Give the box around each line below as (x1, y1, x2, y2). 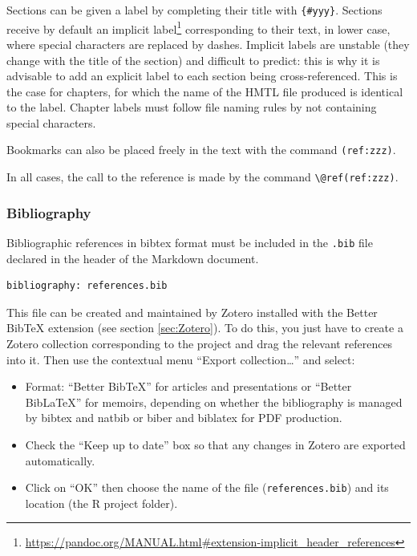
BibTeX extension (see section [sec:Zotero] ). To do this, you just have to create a (6, 319, 403, 336)
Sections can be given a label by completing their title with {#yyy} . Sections (6, 2, 383, 18)
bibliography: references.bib (6, 280, 168, 292)
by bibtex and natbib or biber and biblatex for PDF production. (25, 409, 342, 426)
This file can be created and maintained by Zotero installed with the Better (6, 303, 378, 320)
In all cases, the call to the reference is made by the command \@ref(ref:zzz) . (6, 168, 399, 185)
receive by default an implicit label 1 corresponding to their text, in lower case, (6, 18, 391, 37)
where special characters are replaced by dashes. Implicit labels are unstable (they (6, 35, 410, 52)
